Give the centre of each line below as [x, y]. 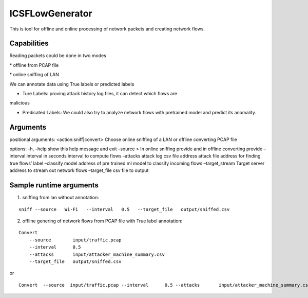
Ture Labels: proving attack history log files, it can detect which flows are [100, 94]
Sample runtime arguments [54, 185]
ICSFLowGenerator [51, 13]
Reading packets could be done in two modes [58, 56]
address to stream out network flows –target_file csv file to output [79, 170]
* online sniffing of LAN [34, 75]
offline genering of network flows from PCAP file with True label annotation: [102, 221]
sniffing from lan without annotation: [61, 198]
